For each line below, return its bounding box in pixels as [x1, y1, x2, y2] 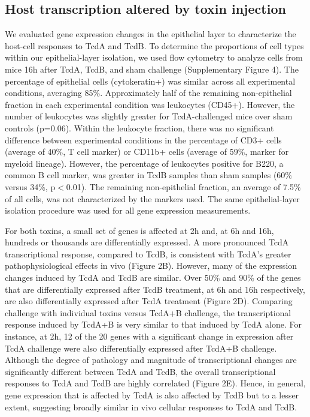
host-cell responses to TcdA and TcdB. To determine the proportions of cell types [5, 39, 304, 52]
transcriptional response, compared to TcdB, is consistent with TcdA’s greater [5, 247, 291, 260]
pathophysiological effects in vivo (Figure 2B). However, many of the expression [5, 259, 297, 272]
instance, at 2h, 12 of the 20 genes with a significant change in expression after [5, 330, 294, 343]
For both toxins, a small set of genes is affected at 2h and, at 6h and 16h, [5, 224, 274, 236]
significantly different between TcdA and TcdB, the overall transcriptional [5, 365, 276, 377]
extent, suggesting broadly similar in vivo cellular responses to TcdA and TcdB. [5, 400, 297, 413]
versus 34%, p [5, 180, 56, 193]
